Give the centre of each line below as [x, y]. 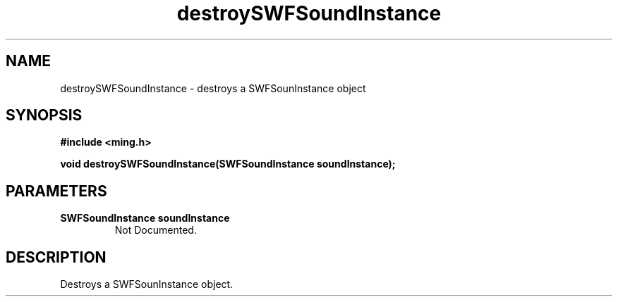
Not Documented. [156, 230]
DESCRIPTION [56, 257]
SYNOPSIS [44, 115]
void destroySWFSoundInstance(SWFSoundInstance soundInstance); [228, 164]
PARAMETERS [56, 191]
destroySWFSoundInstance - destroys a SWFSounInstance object [213, 88]
